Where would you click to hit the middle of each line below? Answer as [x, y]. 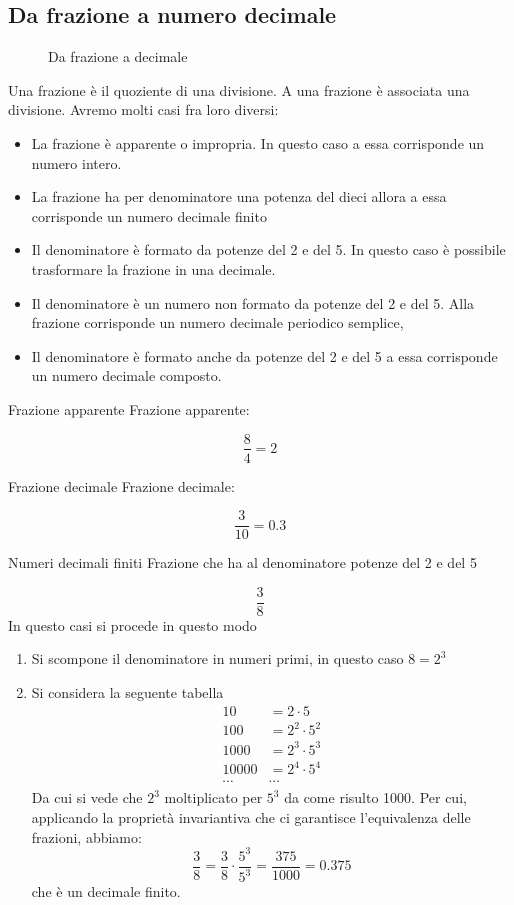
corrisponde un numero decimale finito [149, 215]
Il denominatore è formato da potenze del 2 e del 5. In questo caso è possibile [268, 249]
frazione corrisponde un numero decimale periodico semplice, [217, 322]
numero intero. [76, 162]
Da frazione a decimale [118, 56]
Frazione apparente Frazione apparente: [129, 408]
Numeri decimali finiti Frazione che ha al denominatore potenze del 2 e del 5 [242, 562]
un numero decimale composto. [126, 375]
